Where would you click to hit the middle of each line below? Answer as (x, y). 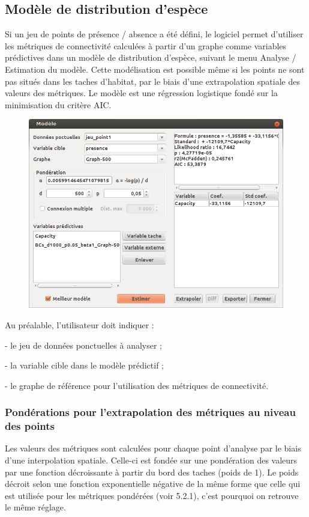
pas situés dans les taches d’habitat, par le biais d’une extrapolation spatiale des (152, 81)
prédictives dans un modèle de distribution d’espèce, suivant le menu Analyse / (151, 57)
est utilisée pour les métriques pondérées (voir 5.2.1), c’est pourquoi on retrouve (152, 495)
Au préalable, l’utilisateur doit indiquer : (79, 324)
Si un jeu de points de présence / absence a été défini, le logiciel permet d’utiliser (154, 34)
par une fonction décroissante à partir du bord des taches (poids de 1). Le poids (152, 472)
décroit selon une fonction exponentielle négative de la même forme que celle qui (153, 484)
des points (30, 426)
